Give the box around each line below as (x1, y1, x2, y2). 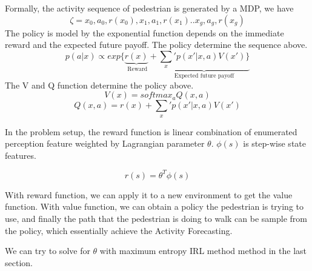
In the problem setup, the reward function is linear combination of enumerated (5, 125, 297, 138)
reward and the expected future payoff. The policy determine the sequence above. (5, 38, 308, 51)
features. (5, 149, 36, 161)
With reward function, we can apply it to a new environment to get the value (5, 188, 293, 201)
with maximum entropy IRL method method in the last (99, 244, 307, 257)
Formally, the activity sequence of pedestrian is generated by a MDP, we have (5, 2, 294, 14)
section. (5, 256, 33, 269)
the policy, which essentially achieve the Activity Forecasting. (5, 224, 233, 236)
